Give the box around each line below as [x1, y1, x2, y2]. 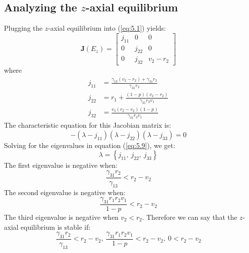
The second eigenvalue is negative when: [4, 187, 125, 197]
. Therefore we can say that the [142, 211, 237, 222]
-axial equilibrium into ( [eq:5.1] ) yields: [48, 23, 166, 33]
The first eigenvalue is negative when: [4, 160, 118, 170]
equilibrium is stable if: [20, 221, 90, 232]
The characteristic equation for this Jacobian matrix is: [4, 120, 171, 130]
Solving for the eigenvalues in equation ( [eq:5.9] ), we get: [4, 140, 175, 150]
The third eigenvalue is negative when [4, 211, 119, 222]
